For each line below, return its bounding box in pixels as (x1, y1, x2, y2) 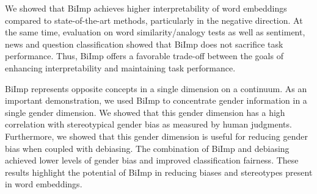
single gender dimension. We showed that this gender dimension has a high (5, 106, 285, 118)
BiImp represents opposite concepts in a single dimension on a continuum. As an (5, 82, 307, 95)
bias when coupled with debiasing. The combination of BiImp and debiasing (5, 142, 290, 154)
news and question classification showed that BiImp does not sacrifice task (5, 37, 283, 50)
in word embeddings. (5, 178, 82, 190)
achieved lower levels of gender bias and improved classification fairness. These (5, 154, 299, 167)
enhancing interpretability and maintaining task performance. (5, 61, 236, 74)
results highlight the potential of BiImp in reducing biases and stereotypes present (5, 165, 313, 178)
